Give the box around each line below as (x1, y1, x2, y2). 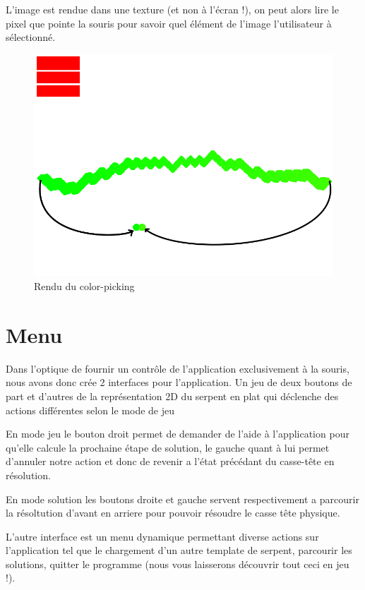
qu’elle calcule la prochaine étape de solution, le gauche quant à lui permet (6, 440, 330, 454)
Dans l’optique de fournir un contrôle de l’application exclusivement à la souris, (6, 361, 349, 375)
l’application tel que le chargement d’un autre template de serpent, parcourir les (6, 543, 352, 558)
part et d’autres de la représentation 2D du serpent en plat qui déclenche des (6, 388, 339, 403)
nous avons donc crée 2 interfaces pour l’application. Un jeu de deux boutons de (6, 375, 352, 390)
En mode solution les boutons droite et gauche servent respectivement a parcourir (6, 491, 359, 506)
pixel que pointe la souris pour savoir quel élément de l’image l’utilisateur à (6, 16, 332, 30)
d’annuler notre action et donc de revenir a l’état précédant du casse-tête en (6, 454, 335, 469)
